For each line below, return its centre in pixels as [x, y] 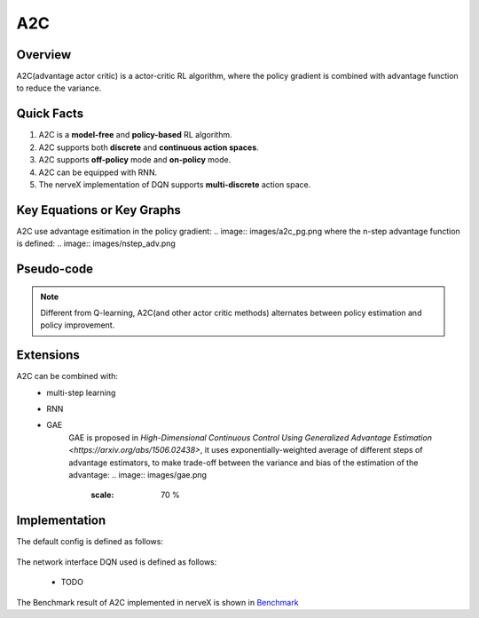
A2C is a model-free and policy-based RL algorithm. [135, 135]
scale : [102, 495]
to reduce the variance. [59, 88]
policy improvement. [78, 325]
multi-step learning [81, 392]
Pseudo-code [55, 269]
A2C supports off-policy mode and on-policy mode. [135, 160]
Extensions [48, 355]
